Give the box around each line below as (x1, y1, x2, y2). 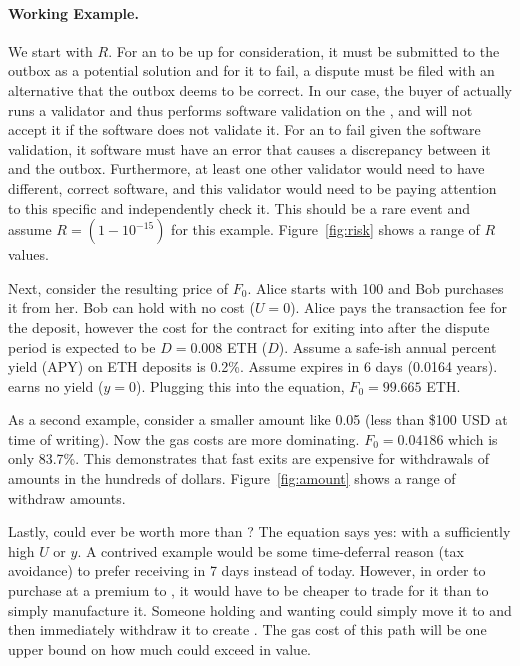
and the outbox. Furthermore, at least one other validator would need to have (8, 158, 485, 179)
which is (448, 428, 498, 449)
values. (8, 244, 49, 265)
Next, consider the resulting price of (8, 277, 228, 298)
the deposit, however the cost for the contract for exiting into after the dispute (8, 316, 490, 337)
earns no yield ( (8, 375, 104, 396)
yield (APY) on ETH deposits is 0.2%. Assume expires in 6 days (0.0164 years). (8, 356, 498, 377)
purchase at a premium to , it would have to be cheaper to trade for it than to (8, 580, 489, 601)
